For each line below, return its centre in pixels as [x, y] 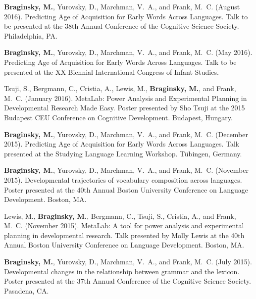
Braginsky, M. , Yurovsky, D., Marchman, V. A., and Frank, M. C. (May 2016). [128, 52]
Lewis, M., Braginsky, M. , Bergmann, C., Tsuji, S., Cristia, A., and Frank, [120, 216]
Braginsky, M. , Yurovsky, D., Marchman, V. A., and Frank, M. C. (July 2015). [128, 262]
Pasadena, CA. [26, 290]
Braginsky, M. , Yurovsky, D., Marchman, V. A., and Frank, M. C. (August [122, 6]
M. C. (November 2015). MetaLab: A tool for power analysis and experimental [124, 225]
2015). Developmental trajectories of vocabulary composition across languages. [123, 179]
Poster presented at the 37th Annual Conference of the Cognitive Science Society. [128, 281]
